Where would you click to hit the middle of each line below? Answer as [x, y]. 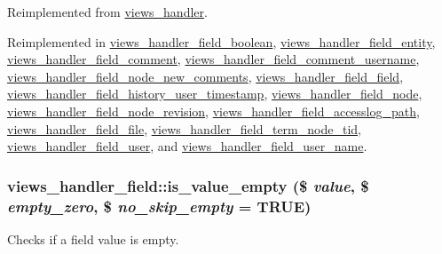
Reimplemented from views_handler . [107, 12]
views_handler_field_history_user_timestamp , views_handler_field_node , [215, 94]
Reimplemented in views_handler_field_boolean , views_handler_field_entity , [221, 41]
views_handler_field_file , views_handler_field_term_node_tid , [184, 128]
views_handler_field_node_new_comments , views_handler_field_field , [205, 76]
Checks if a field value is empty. [93, 238]
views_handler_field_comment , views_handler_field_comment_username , [213, 59]
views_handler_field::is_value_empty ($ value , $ [188, 185]
